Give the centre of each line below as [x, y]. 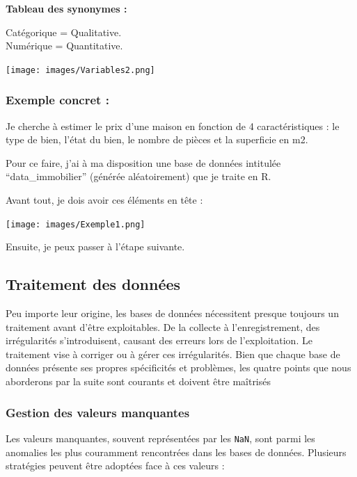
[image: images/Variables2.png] [80, 70]
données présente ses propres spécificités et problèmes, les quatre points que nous [178, 367]
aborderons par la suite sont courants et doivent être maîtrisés [138, 381]
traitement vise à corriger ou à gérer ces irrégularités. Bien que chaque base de [173, 354]
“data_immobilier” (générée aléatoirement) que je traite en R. [138, 176]
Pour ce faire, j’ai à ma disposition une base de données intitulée [143, 162]
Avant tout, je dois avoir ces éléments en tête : [104, 200]
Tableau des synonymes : [66, 8]
